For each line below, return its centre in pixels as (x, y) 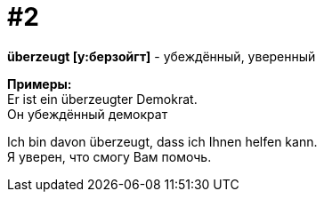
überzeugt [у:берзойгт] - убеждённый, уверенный (162, 56)
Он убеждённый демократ (88, 114)
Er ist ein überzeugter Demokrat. (102, 99)
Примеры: (40, 84)
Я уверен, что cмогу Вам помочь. (109, 156)
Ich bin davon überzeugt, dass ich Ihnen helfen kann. (162, 141)
